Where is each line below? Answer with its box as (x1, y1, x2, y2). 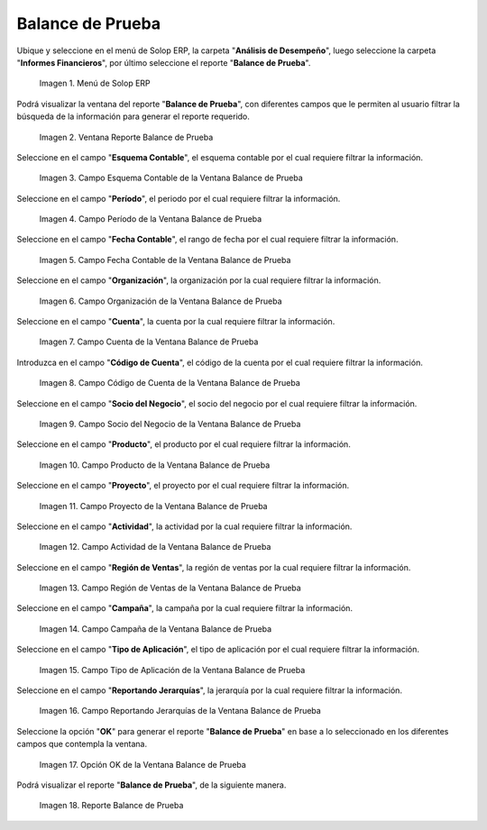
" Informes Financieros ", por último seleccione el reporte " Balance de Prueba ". (16, 57, 311, 68)
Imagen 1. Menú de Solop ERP (39, 78, 151, 89)
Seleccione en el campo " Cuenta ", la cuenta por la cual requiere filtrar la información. (16, 316, 335, 327)
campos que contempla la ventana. (16, 739, 148, 750)
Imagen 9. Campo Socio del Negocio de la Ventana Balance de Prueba (39, 418, 301, 429)
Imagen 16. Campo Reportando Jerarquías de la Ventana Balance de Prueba (39, 706, 322, 716)
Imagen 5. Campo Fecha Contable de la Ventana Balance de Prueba (39, 254, 291, 265)
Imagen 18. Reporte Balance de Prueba (39, 800, 184, 811)
